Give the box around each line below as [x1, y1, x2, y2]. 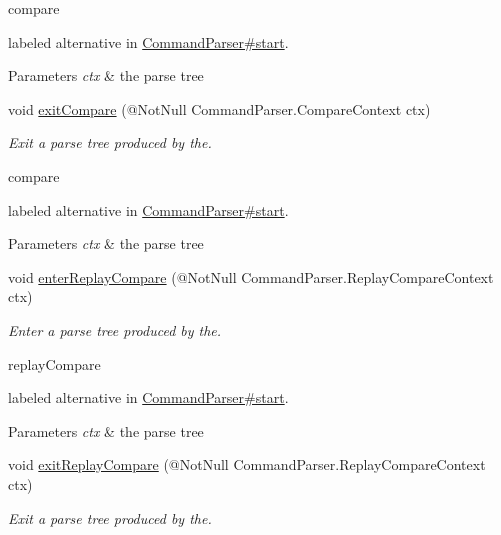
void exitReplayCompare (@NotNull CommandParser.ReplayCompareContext [8, 454, 486, 475]
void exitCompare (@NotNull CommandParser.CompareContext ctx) [8, 98, 431, 119]
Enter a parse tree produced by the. [8, 319, 222, 340]
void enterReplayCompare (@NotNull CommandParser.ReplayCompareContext [8, 266, 494, 287]
